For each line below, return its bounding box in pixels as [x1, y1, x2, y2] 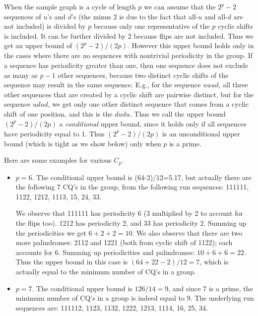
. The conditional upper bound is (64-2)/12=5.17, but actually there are [32, 172, 252, 182]
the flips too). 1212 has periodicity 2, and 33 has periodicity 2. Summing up [15, 217, 247, 228]
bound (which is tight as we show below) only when [4, 138, 161, 148]
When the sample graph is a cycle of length [4, 1, 136, 11]
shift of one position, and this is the [4, 108, 113, 119]
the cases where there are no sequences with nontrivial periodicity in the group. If [4, 50, 253, 61]
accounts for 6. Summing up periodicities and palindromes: [15, 247, 195, 257]
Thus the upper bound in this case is [15, 256, 128, 267]
